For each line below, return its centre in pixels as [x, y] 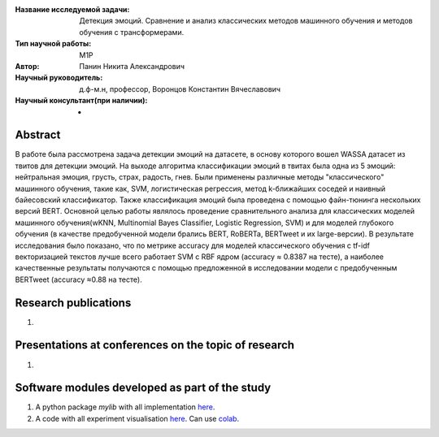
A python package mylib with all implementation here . [125, 407]
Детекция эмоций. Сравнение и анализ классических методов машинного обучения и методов [246, 21]
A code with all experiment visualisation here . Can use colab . [137, 418]
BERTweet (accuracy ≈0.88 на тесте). [78, 279]
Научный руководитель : [59, 78]
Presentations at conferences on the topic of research [155, 345]
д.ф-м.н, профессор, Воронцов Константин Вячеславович [180, 89]
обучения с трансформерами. [132, 32]
